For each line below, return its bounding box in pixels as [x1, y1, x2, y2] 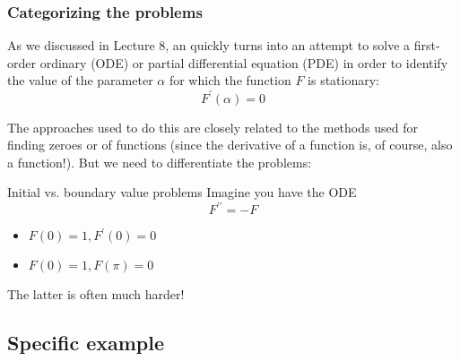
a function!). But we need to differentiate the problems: [7, 152, 312, 171]
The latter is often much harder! [7, 285, 185, 304]
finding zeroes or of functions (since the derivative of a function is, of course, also [7, 135, 453, 154]
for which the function [169, 71, 291, 90]
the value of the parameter [7, 71, 153, 90]
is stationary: [308, 71, 379, 90]
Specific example [7, 329, 165, 357]
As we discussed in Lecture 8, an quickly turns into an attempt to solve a [7, 36, 411, 55]
